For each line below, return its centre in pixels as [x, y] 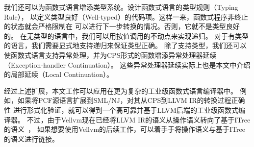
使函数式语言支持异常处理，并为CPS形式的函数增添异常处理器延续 [110, 55]
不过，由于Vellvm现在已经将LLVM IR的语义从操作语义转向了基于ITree [139, 119]
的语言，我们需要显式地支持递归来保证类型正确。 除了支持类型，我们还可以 [125, 45]
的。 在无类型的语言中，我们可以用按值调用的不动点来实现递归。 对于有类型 [127, 36]
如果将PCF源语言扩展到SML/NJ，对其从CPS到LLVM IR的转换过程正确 [131, 100]
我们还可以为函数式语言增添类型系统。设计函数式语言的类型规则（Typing [121, 7]
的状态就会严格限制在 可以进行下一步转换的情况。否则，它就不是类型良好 [122, 26]
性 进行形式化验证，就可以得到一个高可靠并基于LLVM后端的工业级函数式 [121, 110]
